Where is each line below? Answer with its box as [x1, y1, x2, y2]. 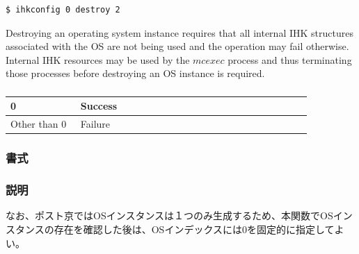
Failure [80, 117, 111, 131]
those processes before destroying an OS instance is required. [6, 66, 265, 81]
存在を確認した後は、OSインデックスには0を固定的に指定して [54, 221, 335, 236]
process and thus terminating [228, 52, 352, 67]
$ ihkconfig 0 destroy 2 [6, 5, 120, 15]
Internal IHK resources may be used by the [6, 52, 190, 67]
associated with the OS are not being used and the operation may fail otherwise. [6, 39, 349, 53]
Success [80, 99, 118, 113]
